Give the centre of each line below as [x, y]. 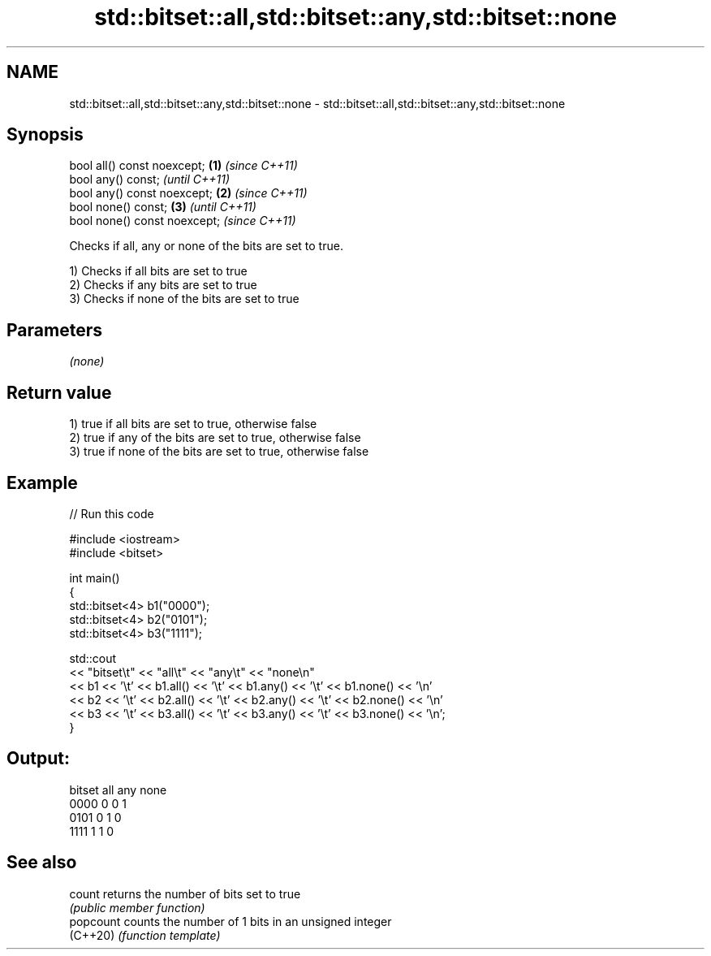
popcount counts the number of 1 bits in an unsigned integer [231, 921]
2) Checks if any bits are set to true [163, 285]
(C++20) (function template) [145, 935]
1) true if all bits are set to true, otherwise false [193, 424]
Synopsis [45, 135]
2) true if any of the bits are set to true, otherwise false [215, 438]
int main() [95, 577]
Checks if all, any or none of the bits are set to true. [206, 246]
